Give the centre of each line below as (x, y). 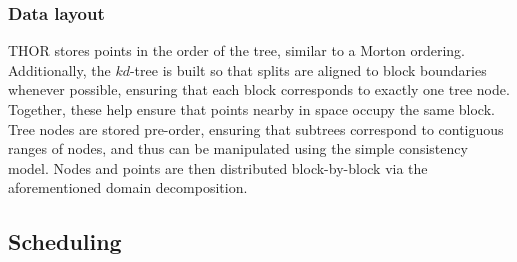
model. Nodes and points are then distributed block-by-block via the (218, 167)
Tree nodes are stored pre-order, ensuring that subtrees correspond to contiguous (256, 128)
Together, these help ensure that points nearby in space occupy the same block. (251, 109)
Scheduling (65, 241)
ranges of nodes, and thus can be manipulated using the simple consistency (238, 148)
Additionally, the (59, 69)
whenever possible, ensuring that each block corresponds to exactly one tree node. (259, 89)
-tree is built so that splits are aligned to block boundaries (308, 69)
